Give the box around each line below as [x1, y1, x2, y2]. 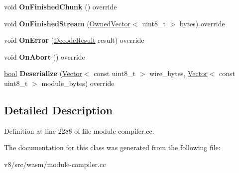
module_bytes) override [41, 78, 115, 88]
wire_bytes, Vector [149, 68, 208, 79]
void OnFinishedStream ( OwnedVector [4, 18, 131, 28]
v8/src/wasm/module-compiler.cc [4, 159, 106, 169]
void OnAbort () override [4, 51, 85, 62]
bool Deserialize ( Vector [4, 68, 82, 79]
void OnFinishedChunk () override [4, 1, 117, 11]
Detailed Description [4, 102, 113, 117]
